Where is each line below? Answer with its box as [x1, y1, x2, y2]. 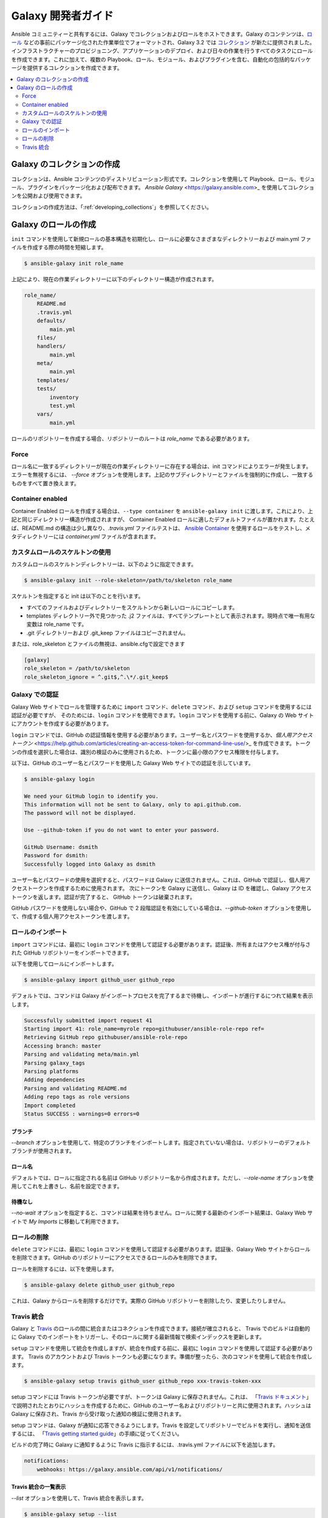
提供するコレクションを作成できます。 [27, 64, 123, 72]
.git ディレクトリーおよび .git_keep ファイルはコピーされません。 [26, 629, 189, 636]
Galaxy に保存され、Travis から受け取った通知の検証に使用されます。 [11, 1411, 185, 1418]
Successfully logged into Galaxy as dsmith [24, 860, 156, 868]
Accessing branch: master [24, 1042, 101, 1049]
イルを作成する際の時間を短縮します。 [11, 243, 107, 251]
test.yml [49, 403, 76, 409]
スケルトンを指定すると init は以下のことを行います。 [11, 593, 144, 600]
